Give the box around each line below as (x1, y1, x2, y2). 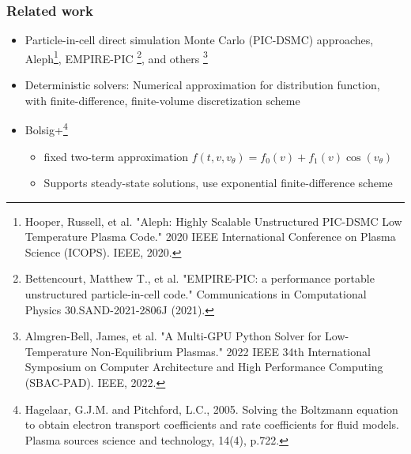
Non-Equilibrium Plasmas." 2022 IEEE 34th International (91, 343, 371, 359)
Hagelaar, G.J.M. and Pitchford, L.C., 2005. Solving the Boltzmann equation (25, 400, 398, 417)
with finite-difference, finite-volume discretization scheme (25, 92, 300, 108)
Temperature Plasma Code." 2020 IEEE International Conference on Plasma (25, 228, 396, 245)
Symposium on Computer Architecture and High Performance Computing (25, 358, 383, 375)
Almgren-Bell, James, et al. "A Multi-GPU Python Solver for (25, 328, 322, 344)
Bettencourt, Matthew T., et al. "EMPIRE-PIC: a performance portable (25, 270, 375, 287)
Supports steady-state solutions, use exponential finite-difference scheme (43, 174, 393, 191)
